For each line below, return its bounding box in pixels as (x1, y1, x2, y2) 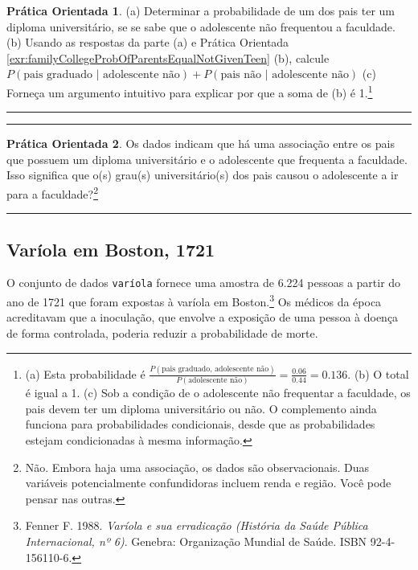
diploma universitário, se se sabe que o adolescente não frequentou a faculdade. (6, 18, 395, 35)
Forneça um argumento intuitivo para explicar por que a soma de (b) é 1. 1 (6, 81, 373, 100)
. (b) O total (347, 365, 409, 382)
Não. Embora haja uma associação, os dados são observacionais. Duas (25, 458, 370, 475)
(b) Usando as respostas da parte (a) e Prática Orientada (6, 34, 289, 51)
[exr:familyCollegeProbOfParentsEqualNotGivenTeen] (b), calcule (6, 49, 330, 66)
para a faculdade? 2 (6, 183, 99, 202)
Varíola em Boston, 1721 (6, 236, 215, 261)
